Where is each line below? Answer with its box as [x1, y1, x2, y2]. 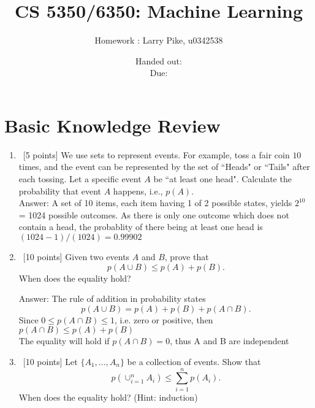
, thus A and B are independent [170, 334, 289, 347]
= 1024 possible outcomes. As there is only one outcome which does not [18, 208, 289, 221]
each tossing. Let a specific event [18, 172, 142, 185]
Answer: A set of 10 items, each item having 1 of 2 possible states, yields [18, 196, 292, 209]
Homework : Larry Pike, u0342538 [94, 34, 223, 47]
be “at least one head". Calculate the [153, 172, 292, 185]
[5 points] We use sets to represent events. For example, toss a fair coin [23, 148, 290, 161]
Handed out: [135, 54, 182, 67]
